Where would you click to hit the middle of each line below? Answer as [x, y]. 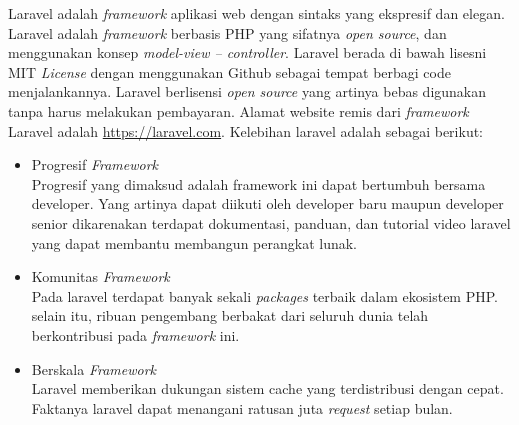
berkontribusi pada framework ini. [135, 334]
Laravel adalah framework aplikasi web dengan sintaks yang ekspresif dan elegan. [256, 13]
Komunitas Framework [100, 276]
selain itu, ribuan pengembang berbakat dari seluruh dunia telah [230, 315]
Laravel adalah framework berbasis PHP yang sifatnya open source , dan [227, 32]
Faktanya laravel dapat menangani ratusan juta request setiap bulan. [242, 407]
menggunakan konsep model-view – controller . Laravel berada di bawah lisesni [247, 52]
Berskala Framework [93, 368]
